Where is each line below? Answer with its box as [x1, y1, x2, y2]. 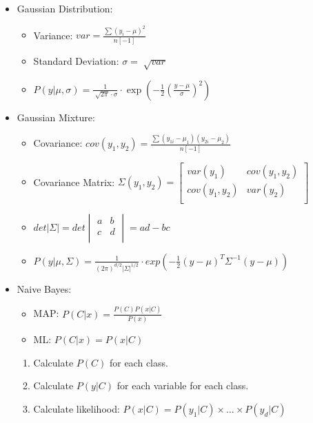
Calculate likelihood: [33, 401, 120, 415]
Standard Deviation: [33, 53, 119, 68]
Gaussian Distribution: [17, 1, 113, 15]
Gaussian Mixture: [17, 110, 95, 124]
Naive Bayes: [17, 281, 72, 296]
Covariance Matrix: [33, 174, 115, 189]
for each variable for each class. [117, 378, 249, 393]
